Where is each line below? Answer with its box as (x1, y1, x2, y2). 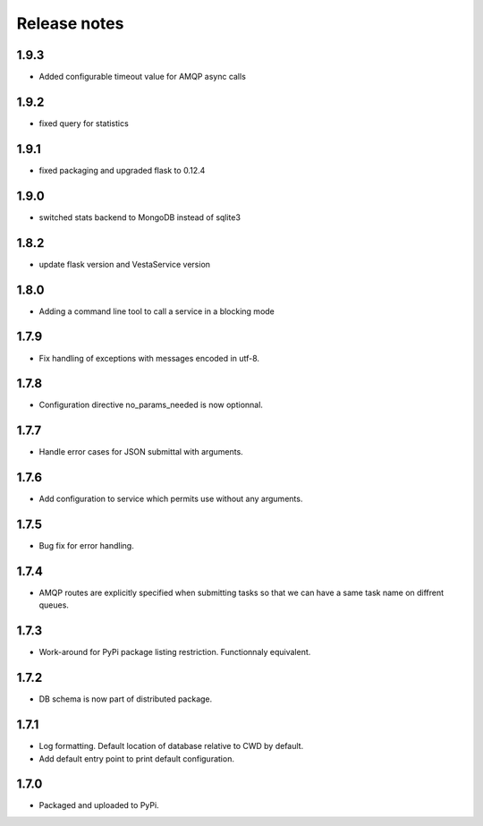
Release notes (16, 13, 124, 33)
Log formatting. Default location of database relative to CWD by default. (38, 741, 304, 752)
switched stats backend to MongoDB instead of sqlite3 (38, 211, 241, 223)
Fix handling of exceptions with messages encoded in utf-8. (38, 353, 259, 363)
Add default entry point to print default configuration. (38, 753, 234, 764)
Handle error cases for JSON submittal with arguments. (38, 447, 243, 457)
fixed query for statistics (38, 117, 129, 129)
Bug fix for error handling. (38, 541, 134, 551)
